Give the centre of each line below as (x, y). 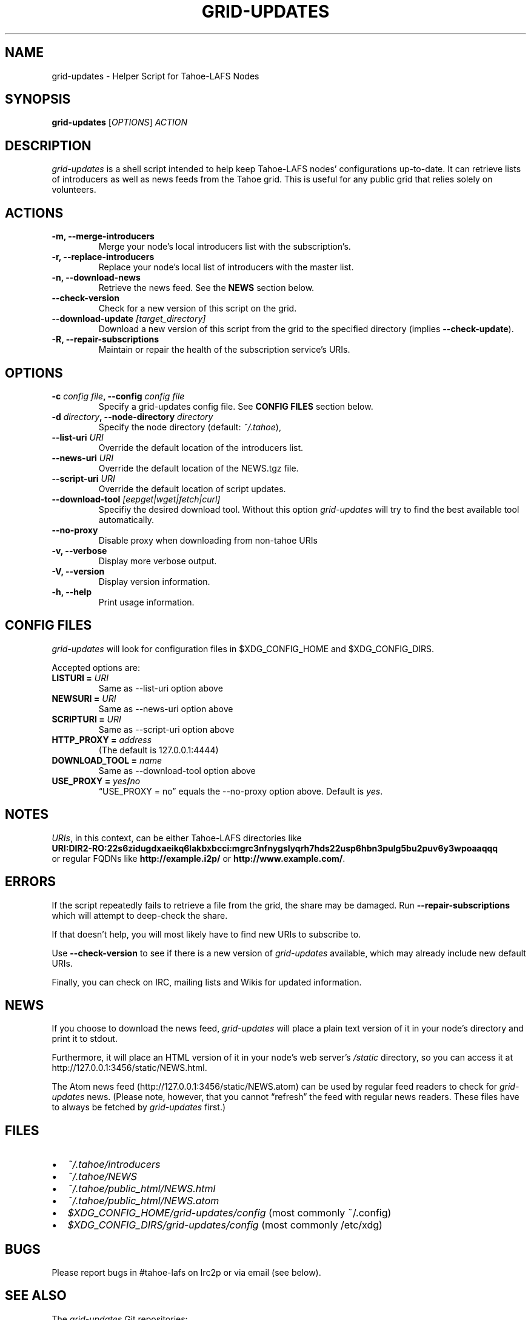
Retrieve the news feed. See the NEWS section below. (206, 288)
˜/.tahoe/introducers (114, 1165)
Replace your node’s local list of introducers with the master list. (226, 267)
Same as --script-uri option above (166, 729)
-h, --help (72, 592)
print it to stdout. (85, 1039)
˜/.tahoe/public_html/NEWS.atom (143, 1201)
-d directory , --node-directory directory (132, 416)
